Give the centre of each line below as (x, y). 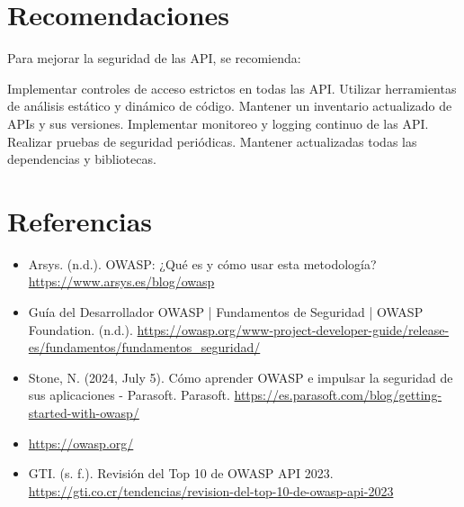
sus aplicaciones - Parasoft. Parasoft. (129, 395)
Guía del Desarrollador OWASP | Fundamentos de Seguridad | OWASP (226, 312)
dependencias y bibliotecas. (82, 159)
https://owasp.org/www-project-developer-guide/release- (293, 329)
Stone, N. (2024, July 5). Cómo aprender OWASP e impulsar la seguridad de (241, 377)
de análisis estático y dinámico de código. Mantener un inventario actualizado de (230, 106)
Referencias (80, 220)
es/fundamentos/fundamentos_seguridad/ (144, 347)
